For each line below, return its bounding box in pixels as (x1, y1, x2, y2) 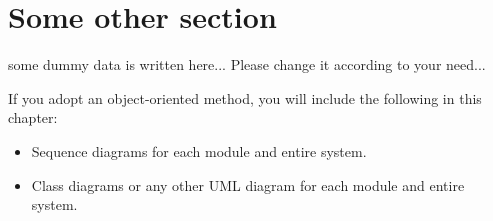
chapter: (8, 107, 58, 128)
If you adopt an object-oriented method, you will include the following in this (8, 87, 482, 108)
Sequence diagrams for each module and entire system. (31, 140, 367, 161)
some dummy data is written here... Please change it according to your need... (8, 54, 486, 75)
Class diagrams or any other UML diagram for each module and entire (31, 174, 465, 195)
